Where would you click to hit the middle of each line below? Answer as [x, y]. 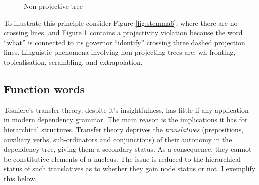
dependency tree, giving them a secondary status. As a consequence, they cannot [128, 149]
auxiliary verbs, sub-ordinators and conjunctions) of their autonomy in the [118, 139]
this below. [21, 178]
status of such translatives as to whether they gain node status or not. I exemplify [130, 168]
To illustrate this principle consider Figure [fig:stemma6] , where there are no [121, 23]
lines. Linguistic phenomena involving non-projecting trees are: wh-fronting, [120, 52]
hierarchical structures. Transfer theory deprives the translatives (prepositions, [124, 129]
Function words [45, 89]
